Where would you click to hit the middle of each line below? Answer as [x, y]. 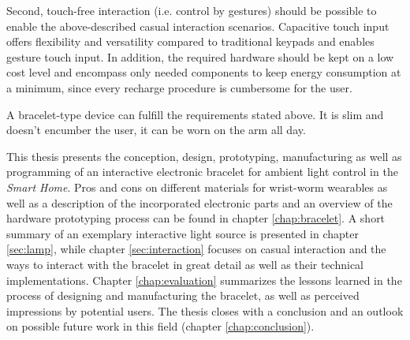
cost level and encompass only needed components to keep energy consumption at [204, 72]
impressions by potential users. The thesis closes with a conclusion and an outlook [205, 310]
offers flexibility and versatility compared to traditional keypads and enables [190, 41]
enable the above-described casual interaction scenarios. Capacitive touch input [198, 26]
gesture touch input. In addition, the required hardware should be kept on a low [200, 56]
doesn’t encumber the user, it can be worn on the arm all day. [156, 130]
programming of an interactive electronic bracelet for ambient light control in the [202, 172]
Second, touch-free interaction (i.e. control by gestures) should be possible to [192, 10]
